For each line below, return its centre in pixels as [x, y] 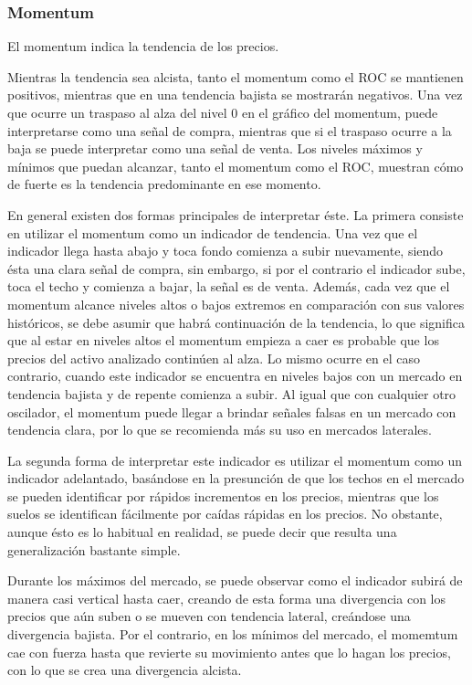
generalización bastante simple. [94, 549]
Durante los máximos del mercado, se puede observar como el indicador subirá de [235, 580]
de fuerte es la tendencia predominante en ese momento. [164, 184]
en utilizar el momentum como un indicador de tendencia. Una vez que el [213, 232]
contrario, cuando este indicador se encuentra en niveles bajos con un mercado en [235, 376]
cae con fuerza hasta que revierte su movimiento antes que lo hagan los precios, [229, 652]
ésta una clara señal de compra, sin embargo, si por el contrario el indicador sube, [236, 268]
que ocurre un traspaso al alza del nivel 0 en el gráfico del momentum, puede [223, 112]
